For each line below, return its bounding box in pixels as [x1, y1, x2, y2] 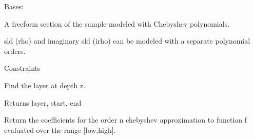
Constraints [4, 63, 41, 73]
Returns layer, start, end [4, 97, 82, 108]
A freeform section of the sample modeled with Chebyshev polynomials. [4, 18, 230, 29]
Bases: [4, 1, 24, 11]
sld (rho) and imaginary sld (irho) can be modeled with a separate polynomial [4, 35, 250, 46]
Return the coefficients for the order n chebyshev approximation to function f [4, 114, 247, 125]
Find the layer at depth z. [4, 80, 86, 90]
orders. [4, 45, 26, 56]
